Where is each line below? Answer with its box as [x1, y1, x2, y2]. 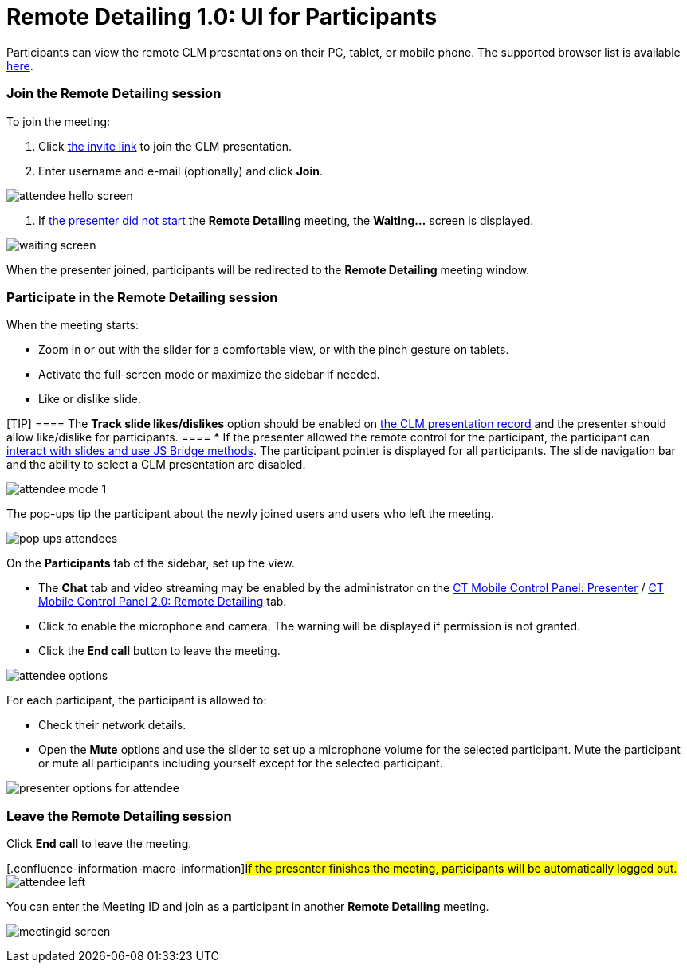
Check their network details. [38, 718, 186, 732]
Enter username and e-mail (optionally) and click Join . [38, 163, 323, 178]
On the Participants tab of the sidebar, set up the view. [6, 556, 295, 571]
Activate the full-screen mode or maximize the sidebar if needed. [38, 367, 380, 382]
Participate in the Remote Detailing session [6, 288, 278, 305]
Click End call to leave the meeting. [6, 837, 192, 850]
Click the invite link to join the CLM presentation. [38, 139, 292, 153]
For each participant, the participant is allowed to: [6, 693, 267, 708]
